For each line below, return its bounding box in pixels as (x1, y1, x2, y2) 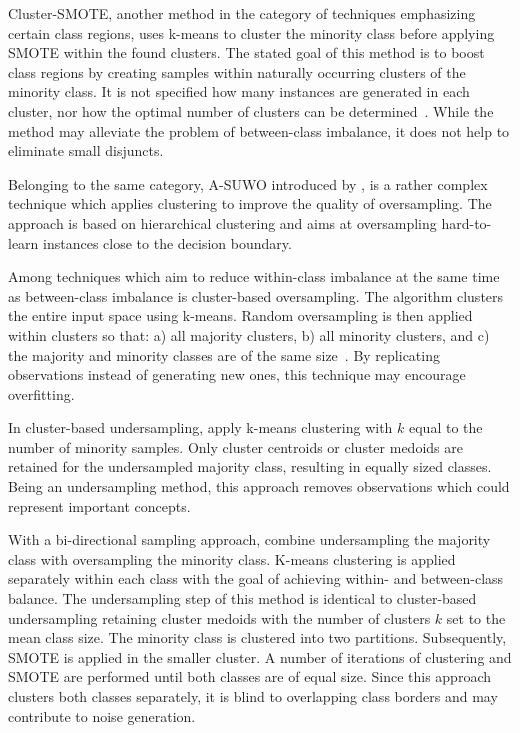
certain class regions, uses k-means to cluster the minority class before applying (8, 22, 495, 43)
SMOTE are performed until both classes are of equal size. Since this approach (8, 666, 491, 687)
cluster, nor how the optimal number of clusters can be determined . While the (8, 100, 494, 121)
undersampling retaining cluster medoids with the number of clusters (8, 607, 431, 628)
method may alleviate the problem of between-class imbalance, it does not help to (8, 120, 510, 141)
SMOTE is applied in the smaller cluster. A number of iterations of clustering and (8, 646, 512, 667)
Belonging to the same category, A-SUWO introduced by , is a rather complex (8, 173, 488, 194)
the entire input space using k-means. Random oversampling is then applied (8, 305, 473, 326)
